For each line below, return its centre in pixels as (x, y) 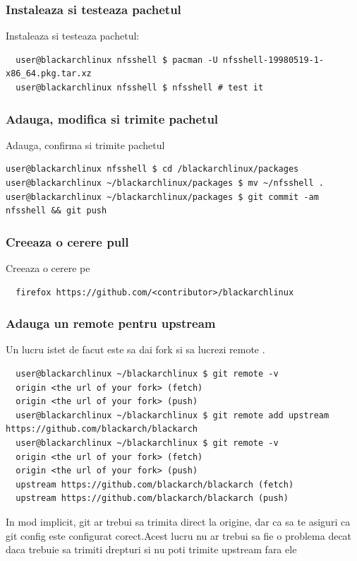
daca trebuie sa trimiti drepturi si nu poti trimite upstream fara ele (151, 549)
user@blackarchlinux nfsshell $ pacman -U (117, 60)
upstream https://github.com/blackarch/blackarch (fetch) (155, 484)
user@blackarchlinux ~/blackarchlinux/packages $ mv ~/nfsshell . (165, 183)
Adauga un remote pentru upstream (111, 323)
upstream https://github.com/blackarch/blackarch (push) (152, 498)
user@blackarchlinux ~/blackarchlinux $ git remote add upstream (173, 415)
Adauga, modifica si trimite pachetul (112, 118)
